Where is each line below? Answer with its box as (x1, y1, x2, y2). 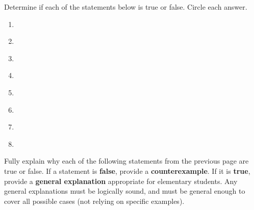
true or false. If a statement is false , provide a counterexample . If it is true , (4, 165, 250, 176)
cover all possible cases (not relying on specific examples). (4, 195, 185, 206)
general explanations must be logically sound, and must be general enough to (4, 186, 245, 196)
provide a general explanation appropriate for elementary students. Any (4, 175, 238, 186)
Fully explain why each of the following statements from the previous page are (4, 155, 249, 166)
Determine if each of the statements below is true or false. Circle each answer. (4, 2, 247, 12)
